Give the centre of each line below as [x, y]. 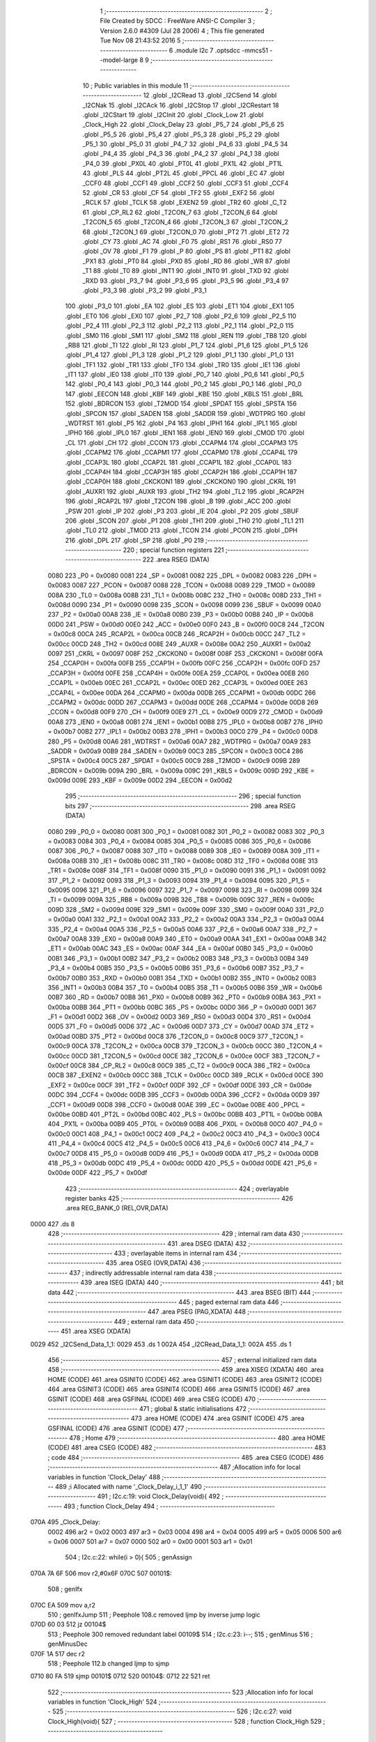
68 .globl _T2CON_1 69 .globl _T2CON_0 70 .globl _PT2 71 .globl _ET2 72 [186, 232]
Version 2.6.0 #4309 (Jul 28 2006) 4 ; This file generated [182, 31]
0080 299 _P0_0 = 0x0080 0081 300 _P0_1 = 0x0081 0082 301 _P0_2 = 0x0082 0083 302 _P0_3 [186, 831]
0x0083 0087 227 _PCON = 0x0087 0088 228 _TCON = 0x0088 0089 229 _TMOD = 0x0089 [181, 585]
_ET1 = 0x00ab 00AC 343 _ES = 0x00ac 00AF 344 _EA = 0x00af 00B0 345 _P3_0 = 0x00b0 [180, 948]
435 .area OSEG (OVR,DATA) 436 [153, 1263]
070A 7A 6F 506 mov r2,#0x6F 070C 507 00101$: [101, 1573]
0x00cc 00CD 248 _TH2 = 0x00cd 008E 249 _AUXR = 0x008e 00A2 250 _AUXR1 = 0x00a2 [179, 644]
